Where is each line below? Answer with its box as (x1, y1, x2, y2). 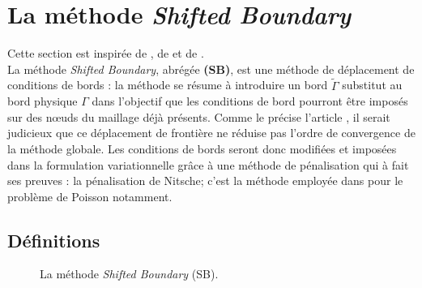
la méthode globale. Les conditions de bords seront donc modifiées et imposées (7, 140, 397, 157)
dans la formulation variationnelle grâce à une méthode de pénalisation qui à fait (7, 156, 409, 173)
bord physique (7, 92, 78, 110)
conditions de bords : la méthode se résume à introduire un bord (7, 76, 328, 93)
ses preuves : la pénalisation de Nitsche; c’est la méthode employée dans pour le (7, 172, 403, 189)
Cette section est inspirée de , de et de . (7, 45, 204, 62)
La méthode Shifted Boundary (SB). (40, 265, 219, 282)
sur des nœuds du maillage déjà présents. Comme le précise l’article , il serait (7, 108, 390, 125)
